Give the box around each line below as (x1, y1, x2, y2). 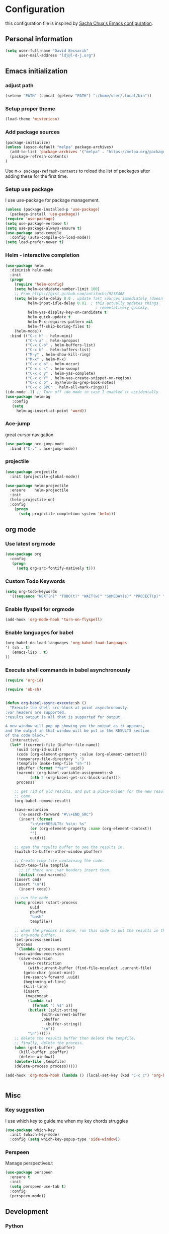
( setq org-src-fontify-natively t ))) (16, 566, 96, 571)
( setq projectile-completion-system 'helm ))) (18, 511, 116, 516)
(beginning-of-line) (23, 980, 66, 985)
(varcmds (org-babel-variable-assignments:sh (16, 771, 114, 776)
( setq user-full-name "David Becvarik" (5, 48, 89, 53)
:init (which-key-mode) (10, 1132, 59, 1137)
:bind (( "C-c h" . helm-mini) (10, 333, 73, 338)
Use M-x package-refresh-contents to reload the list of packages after (5, 168, 150, 174)
